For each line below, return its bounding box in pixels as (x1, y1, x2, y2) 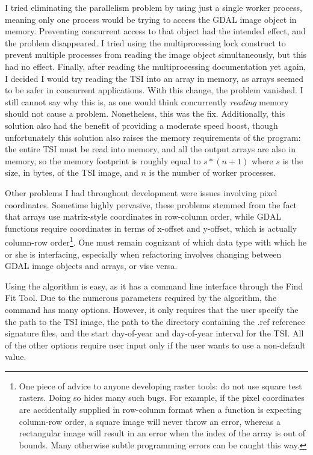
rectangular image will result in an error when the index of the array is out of (19, 427, 306, 439)
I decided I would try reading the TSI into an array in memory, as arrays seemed (5, 72, 303, 84)
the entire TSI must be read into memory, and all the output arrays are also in (5, 143, 296, 155)
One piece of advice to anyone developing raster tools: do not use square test (19, 379, 302, 392)
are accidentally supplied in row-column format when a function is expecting (19, 403, 302, 416)
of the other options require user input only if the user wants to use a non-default (5, 338, 306, 351)
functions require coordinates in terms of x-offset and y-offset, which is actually (5, 221, 297, 234)
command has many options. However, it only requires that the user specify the (5, 303, 299, 315)
